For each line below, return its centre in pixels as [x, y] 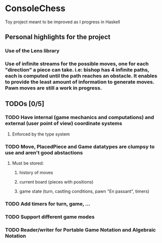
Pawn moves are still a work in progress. [54, 88]
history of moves [36, 173]
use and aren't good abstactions [44, 152]
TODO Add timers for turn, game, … [48, 204]
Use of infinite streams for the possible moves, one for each [77, 64]
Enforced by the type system [41, 134]
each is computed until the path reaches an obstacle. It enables [81, 76]
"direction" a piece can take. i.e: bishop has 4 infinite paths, [77, 70]
